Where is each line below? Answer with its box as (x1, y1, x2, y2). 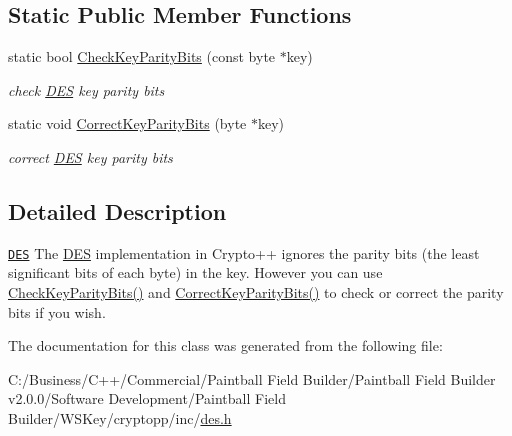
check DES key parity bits (8, 79, 165, 100)
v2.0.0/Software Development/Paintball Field (8, 388, 286, 409)
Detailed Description (8, 195, 227, 226)
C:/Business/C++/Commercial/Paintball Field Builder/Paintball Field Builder (8, 368, 496, 389)
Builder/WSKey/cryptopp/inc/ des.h (8, 408, 232, 428)
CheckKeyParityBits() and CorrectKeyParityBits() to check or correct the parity (8, 282, 504, 303)
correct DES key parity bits (8, 146, 173, 167)
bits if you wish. (8, 301, 106, 322)
